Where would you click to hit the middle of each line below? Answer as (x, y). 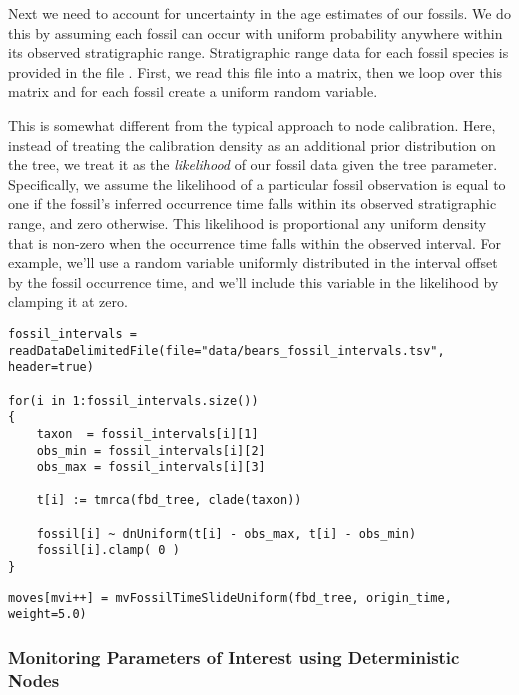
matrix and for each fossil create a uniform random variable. (193, 91)
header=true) (51, 367)
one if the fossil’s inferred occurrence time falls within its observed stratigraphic (252, 203)
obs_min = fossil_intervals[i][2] (151, 450)
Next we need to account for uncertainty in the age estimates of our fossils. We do (259, 13)
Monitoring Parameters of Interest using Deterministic (234, 656)
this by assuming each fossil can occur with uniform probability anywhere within (255, 32)
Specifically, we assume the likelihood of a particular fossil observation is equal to (257, 183)
